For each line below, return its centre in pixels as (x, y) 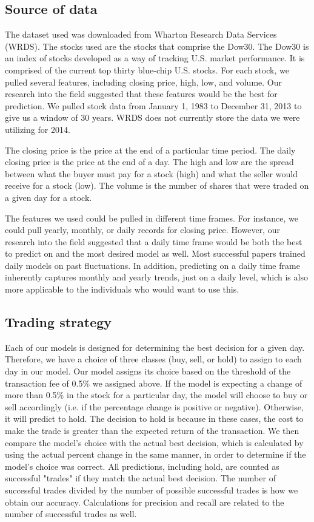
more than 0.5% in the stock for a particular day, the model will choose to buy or (156, 395)
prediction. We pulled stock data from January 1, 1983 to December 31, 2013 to (153, 105)
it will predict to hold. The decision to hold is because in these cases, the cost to (154, 419)
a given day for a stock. (48, 197)
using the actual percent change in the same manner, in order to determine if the (155, 454)
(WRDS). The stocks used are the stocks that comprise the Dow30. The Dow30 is (157, 46)
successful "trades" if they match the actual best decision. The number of (140, 478)
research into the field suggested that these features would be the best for (141, 94)
